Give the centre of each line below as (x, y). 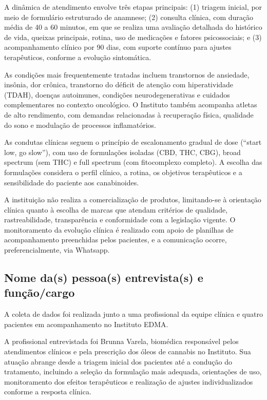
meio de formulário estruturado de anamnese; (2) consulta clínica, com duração (129, 17)
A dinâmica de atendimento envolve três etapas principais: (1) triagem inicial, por (133, 7)
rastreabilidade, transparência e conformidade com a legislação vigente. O (120, 220)
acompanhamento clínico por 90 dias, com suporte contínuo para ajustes (118, 47)
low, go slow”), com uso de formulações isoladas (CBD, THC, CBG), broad (122, 152)
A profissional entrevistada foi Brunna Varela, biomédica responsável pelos (121, 341)
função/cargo (40, 292)
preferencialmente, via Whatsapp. (57, 250)
